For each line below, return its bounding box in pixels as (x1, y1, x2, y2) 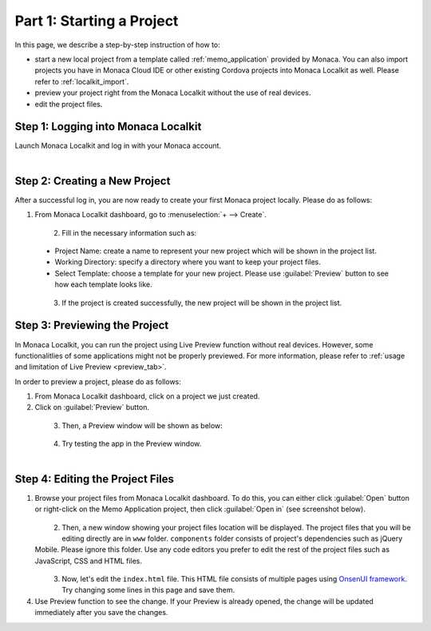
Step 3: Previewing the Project (14, 319, 169, 332)
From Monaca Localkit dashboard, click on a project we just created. (34, 391, 260, 401)
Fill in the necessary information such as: (61, 228, 197, 237)
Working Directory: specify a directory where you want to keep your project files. (54, 257, 321, 267)
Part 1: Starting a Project (14, 12, 179, 30)
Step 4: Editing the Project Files (14, 472, 175, 486)
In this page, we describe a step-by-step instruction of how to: (14, 40, 221, 50)
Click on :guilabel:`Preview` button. (34, 403, 149, 412)
